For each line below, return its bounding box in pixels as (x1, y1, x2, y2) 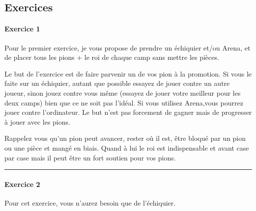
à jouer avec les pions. (4, 116, 70, 127)
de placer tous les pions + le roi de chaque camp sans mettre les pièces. (4, 52, 219, 62)
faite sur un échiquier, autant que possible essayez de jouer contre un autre (4, 78, 230, 88)
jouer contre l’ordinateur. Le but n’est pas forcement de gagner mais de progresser (4, 107, 252, 117)
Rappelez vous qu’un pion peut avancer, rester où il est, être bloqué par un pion (4, 133, 246, 143)
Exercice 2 (4, 179, 40, 189)
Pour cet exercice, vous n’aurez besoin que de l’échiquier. (4, 197, 176, 208)
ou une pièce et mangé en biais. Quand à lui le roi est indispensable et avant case (4, 142, 249, 153)
